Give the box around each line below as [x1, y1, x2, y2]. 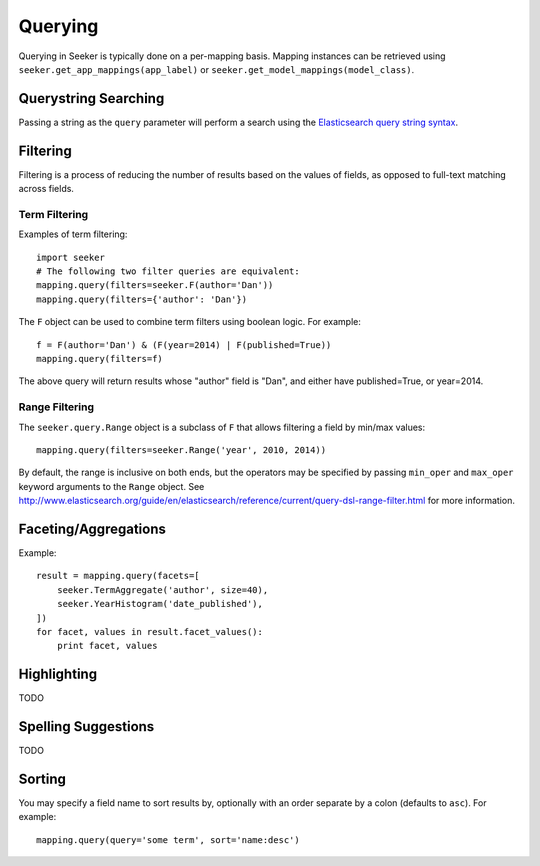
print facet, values [56, 640, 158, 652]
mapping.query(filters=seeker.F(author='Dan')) [36, 280, 274, 291]
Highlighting [18, 666, 98, 683]
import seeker [36, 251, 105, 263]
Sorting [18, 770, 67, 787]
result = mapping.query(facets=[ [36, 570, 200, 582]
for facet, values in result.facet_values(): [36, 626, 264, 637]
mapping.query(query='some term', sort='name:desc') [36, 834, 300, 845]
